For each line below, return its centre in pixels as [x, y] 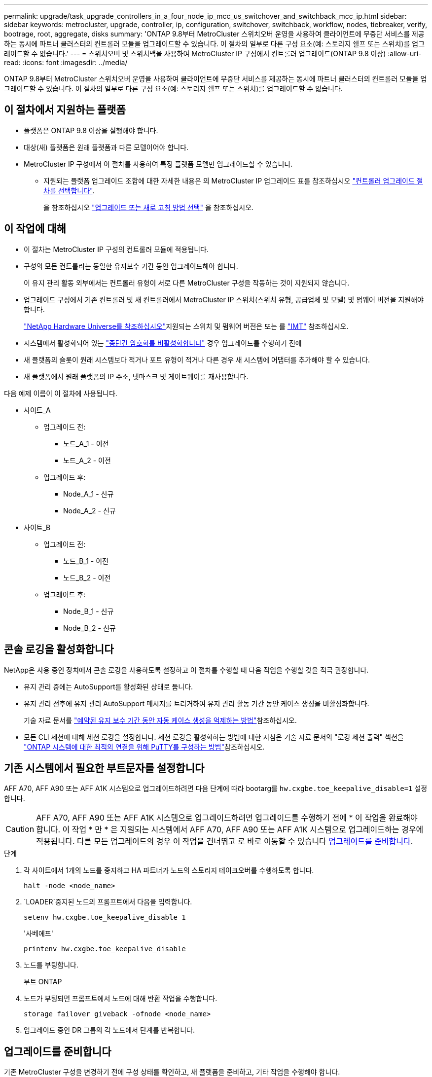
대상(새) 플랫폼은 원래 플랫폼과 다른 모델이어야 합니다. [106, 147]
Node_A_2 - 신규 [90, 510]
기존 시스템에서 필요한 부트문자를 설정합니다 [104, 768]
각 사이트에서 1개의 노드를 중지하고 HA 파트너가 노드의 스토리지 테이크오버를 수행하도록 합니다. [169, 870]
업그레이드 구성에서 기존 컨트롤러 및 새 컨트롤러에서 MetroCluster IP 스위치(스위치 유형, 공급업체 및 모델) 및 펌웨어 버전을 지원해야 [224, 299]
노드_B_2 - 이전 [87, 577]
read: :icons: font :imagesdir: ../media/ [66, 62]
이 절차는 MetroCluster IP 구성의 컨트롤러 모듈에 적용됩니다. [116, 249]
